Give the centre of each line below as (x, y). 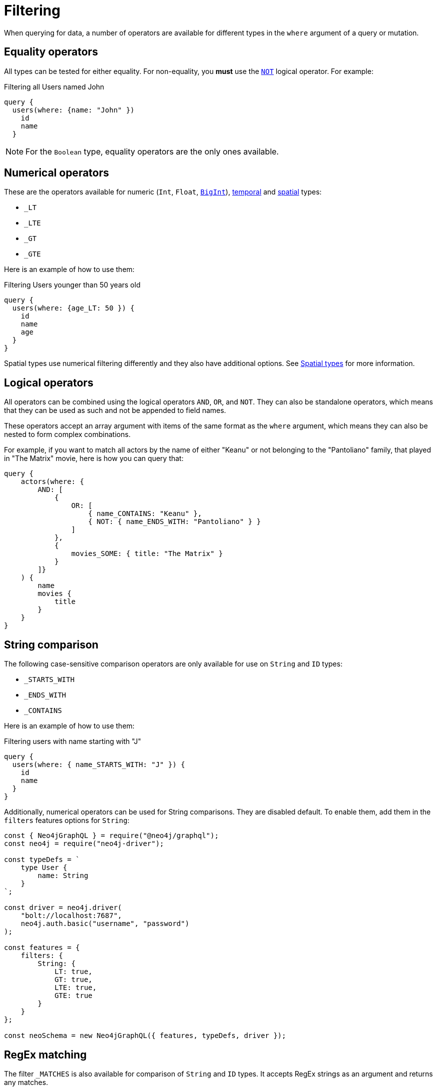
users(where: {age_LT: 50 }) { (73, 308)
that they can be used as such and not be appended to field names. (115, 410)
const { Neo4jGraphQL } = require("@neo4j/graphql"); (111, 836)
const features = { (42, 948)
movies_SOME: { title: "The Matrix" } (147, 554)
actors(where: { (52, 482)
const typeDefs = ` (42, 860)
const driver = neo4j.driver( (63, 908)
